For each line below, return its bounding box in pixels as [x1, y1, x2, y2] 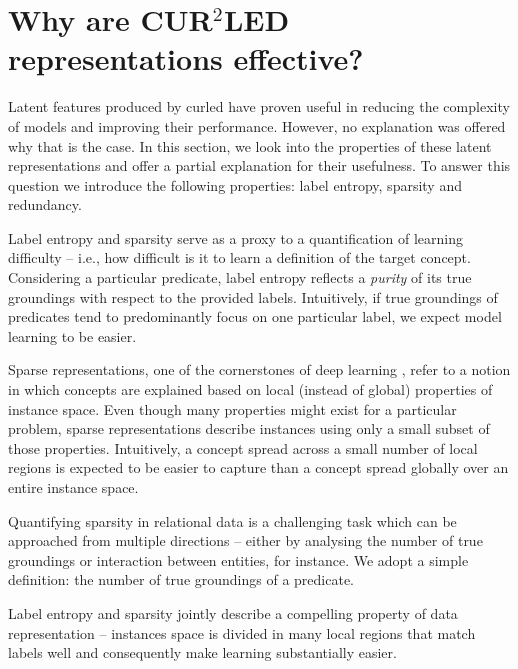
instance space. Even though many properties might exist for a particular [8, 398, 457, 419]
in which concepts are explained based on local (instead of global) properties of [8, 379, 493, 400]
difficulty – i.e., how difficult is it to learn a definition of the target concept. [8, 247, 471, 268]
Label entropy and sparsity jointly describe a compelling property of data [8, 602, 458, 623]
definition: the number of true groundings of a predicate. [8, 569, 355, 590]
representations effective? [8, 38, 364, 79]
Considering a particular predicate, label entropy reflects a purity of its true [8, 267, 472, 288]
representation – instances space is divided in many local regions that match [8, 622, 476, 643]
